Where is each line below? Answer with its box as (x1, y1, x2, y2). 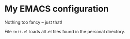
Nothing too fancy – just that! (4, 19, 63, 25)
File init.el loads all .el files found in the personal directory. (4, 28, 126, 34)
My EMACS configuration (4, 3, 109, 14)
